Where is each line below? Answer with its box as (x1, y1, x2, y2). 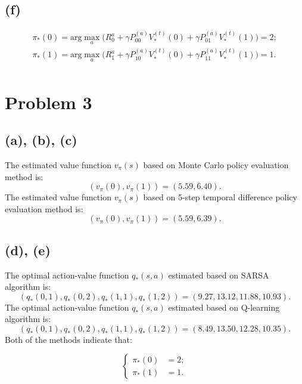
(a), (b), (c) (5, 131, 77, 149)
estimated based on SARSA (168, 268, 269, 281)
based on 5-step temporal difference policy (143, 191, 297, 203)
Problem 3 (5, 89, 92, 114)
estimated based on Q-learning (168, 301, 280, 313)
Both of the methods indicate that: (5, 333, 132, 345)
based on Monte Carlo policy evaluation (143, 158, 289, 171)
